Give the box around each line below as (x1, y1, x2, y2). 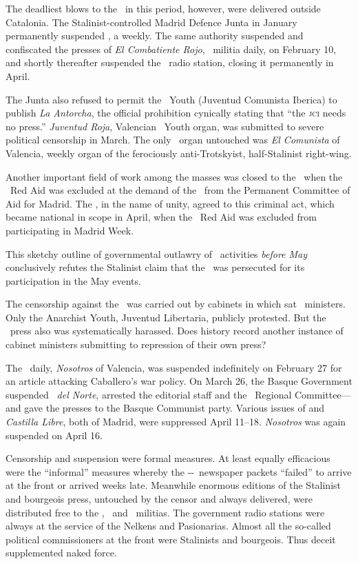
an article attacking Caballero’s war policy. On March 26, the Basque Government (6, 374, 352, 388)
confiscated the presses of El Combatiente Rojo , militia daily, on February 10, (6, 41, 337, 56)
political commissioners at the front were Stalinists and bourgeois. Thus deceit (6, 532, 336, 546)
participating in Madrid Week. (6, 223, 134, 237)
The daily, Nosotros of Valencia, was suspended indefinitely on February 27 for (6, 360, 342, 374)
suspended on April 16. (6, 427, 103, 442)
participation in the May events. (6, 273, 141, 288)
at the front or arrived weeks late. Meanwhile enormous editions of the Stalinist (6, 478, 341, 492)
